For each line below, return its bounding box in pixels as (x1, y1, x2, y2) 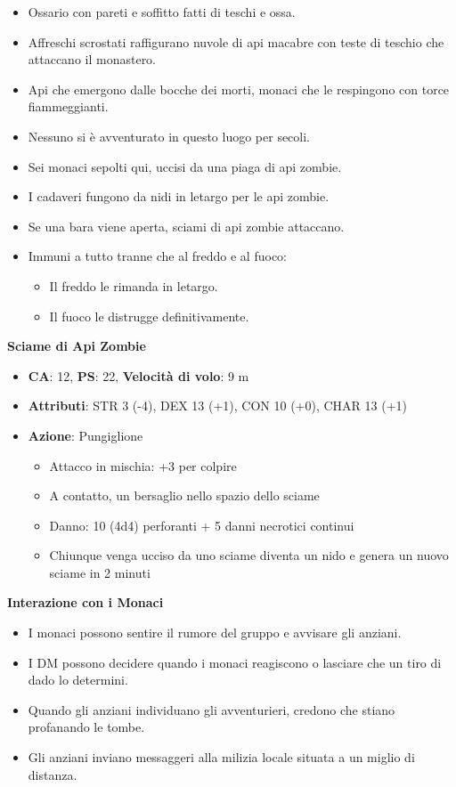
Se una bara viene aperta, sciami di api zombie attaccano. (28, 216, 345, 235)
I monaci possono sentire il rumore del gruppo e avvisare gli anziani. (28, 623, 402, 642)
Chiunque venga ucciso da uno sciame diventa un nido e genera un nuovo (49, 546, 449, 564)
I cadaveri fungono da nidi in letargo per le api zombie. (28, 187, 330, 206)
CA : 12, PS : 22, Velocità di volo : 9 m (28, 366, 249, 385)
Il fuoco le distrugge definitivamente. (49, 306, 249, 325)
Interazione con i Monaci (7, 593, 164, 612)
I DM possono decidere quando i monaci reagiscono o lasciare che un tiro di (28, 653, 442, 671)
